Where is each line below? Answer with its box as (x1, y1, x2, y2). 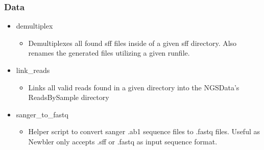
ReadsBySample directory (28, 92, 109, 103)
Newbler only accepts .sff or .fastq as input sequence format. (28, 136, 218, 146)
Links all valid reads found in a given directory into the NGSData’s (28, 82, 239, 92)
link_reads (16, 65, 50, 75)
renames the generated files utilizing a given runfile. (28, 47, 190, 58)
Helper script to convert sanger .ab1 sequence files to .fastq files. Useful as (28, 126, 260, 137)
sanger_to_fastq (16, 109, 68, 119)
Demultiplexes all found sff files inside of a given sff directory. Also (28, 37, 237, 48)
